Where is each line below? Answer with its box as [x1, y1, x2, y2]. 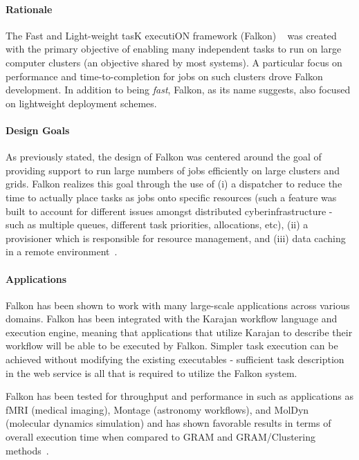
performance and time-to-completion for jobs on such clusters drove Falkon [6, 68, 323, 83]
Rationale [6, 1, 53, 16]
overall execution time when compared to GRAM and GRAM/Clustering [6, 430, 315, 444]
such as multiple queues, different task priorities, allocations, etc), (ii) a [6, 217, 309, 232]
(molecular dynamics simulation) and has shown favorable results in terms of [6, 416, 331, 430]
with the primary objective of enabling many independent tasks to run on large [6, 42, 342, 56]
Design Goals [6, 122, 70, 137]
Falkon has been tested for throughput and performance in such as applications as [6, 389, 353, 403]
